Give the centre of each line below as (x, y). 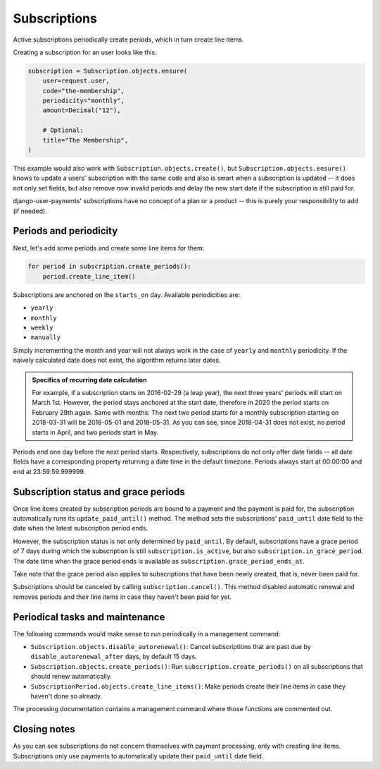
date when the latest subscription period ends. (81, 528)
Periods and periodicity (65, 231)
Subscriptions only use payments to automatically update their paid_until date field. (138, 756)
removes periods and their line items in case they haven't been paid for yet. (122, 597)
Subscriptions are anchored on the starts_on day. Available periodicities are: (127, 295)
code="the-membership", (83, 91)
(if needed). (30, 211)
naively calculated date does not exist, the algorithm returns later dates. (117, 361)
